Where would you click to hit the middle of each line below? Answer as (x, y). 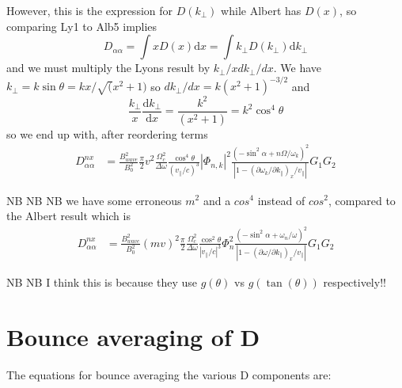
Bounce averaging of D (133, 336)
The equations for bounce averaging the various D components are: (169, 374)
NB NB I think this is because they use (102, 281)
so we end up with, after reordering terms (107, 133)
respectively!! (355, 281)
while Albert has (261, 10)
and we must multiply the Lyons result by (108, 68)
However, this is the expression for (90, 10)
